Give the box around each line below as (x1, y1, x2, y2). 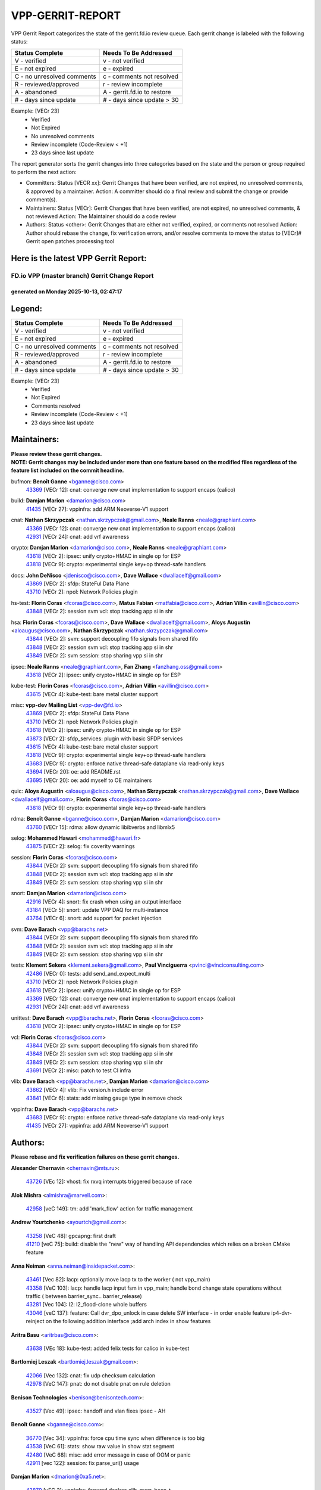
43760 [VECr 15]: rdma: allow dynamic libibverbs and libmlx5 (26, 823, 175, 831)
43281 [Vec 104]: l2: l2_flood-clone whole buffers (26, 1301, 147, 1308)
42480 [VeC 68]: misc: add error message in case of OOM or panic (26, 1451, 191, 1458)
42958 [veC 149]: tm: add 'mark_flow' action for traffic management (26, 1205, 193, 1212)
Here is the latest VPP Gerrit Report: (11, 253, 147, 263)
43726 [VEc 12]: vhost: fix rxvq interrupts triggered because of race (26, 1178, 193, 1185)
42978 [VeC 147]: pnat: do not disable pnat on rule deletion (26, 1380, 171, 1387)
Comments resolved (31, 402, 81, 409)
